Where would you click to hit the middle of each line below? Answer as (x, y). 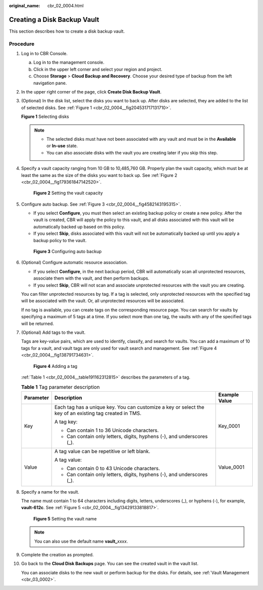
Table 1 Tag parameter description (60, 387)
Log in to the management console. (69, 62)
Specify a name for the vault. (50, 492)
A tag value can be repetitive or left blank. (102, 451)
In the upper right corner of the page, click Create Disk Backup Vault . (91, 92)
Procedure (22, 44)
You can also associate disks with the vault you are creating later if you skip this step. (132, 152)
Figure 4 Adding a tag (55, 366)
